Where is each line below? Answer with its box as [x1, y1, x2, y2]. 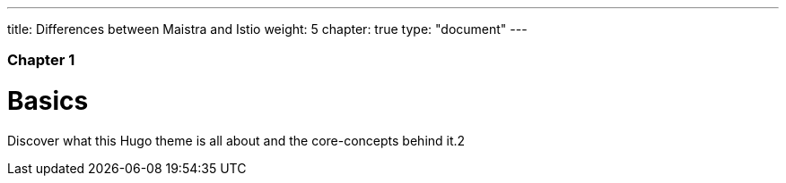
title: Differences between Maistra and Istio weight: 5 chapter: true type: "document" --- [7, 21, 528, 37]
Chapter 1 [7, 51, 75, 70]
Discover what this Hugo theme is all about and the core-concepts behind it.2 [7, 132, 466, 148]
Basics [7, 86, 89, 117]
